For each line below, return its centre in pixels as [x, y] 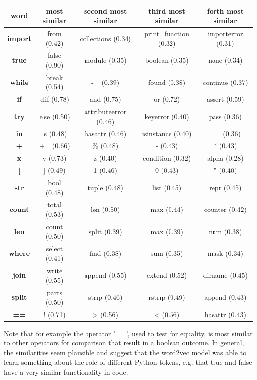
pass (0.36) [225, 116]
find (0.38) [106, 253]
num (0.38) [225, 231]
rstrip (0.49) [167, 297]
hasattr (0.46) [106, 133]
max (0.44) [167, 209]
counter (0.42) [225, 209]
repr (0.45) [225, 187]
